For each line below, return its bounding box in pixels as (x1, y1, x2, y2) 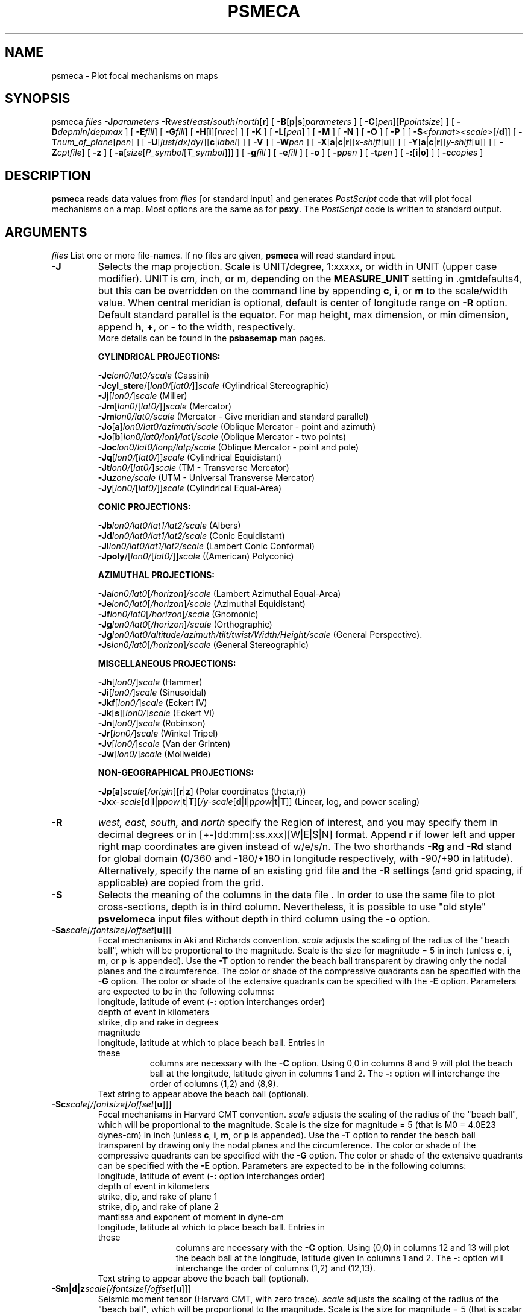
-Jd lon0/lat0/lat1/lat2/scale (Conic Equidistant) (98, 531, 285, 541)
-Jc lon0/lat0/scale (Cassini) (98, 370, 210, 381)
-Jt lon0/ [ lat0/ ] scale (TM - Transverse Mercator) (98, 462, 289, 473)
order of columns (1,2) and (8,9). (149, 1078, 278, 1089)
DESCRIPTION (5, 168, 91, 183)
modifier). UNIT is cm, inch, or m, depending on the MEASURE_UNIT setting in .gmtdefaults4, (98, 272, 522, 285)
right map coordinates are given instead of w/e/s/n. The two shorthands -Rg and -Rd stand (98, 840, 512, 853)
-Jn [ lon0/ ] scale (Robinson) (98, 718, 206, 729)
